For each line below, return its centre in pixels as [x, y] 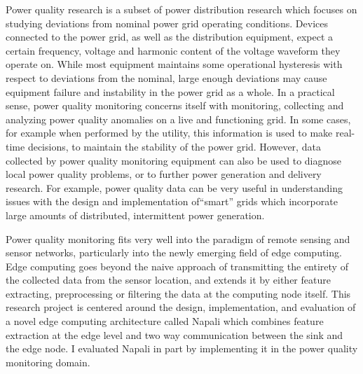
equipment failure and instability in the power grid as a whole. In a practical [170, 91]
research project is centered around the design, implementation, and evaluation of [181, 307]
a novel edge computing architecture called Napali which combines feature [165, 321]
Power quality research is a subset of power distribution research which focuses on [181, 9]
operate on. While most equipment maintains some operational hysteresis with [174, 64]
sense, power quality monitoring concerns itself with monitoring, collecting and [175, 105]
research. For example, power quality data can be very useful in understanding [174, 187]
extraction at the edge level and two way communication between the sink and [174, 334]
